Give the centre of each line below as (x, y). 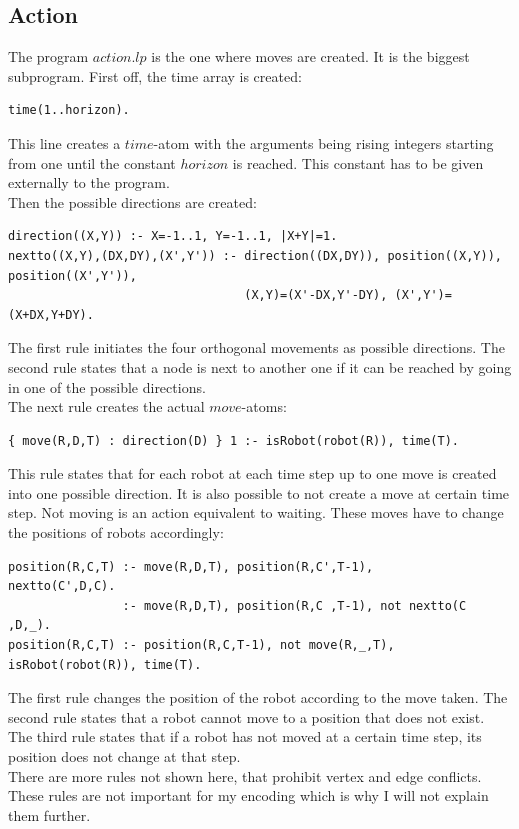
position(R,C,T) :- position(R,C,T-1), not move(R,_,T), (201, 645)
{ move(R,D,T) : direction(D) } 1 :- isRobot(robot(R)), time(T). (234, 440)
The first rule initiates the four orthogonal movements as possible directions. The (256, 347)
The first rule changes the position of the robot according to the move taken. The (258, 697)
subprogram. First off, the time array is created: (155, 75)
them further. (49, 814)
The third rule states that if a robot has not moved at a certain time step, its (245, 736)
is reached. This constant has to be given (358, 162)
